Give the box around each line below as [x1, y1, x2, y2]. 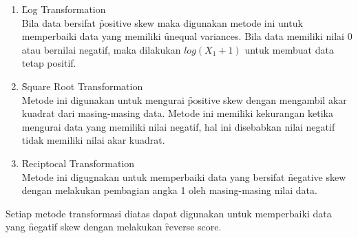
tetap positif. [21, 56, 76, 70]
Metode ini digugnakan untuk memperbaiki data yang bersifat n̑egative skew [21, 169, 346, 184]
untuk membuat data [244, 42, 334, 56]
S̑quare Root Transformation [21, 78, 143, 93]
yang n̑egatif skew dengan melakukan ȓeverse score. [6, 219, 222, 234]
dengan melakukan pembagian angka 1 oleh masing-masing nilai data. [21, 183, 317, 197]
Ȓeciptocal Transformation [21, 155, 135, 170]
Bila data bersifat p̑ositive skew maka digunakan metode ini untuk [21, 15, 303, 30]
